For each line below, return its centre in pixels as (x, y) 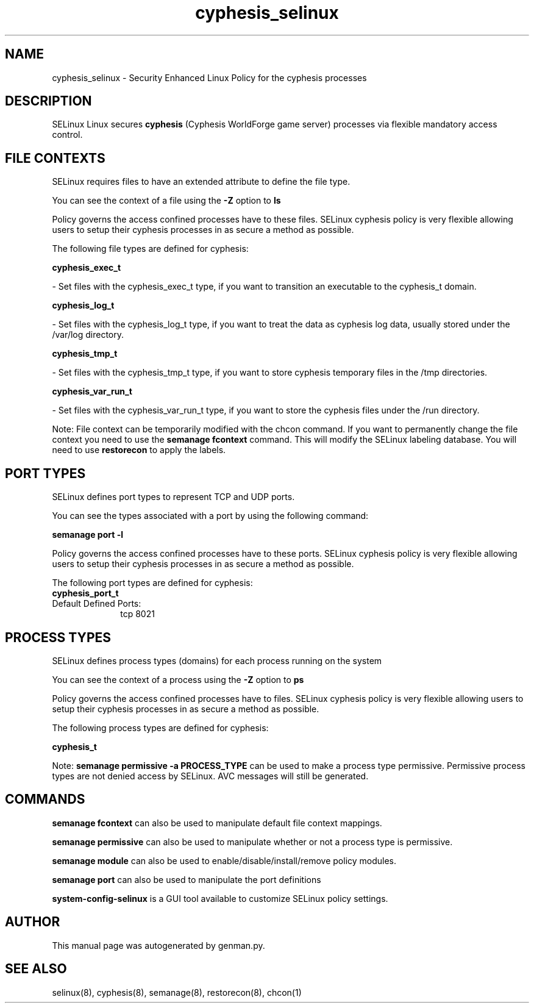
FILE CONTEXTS (55, 158)
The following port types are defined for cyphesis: (152, 583)
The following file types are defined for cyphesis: (150, 249)
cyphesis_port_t (85, 593)
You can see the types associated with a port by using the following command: (210, 516)
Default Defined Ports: (97, 604)
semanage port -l (87, 535)
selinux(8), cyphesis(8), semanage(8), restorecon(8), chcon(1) (177, 992)
